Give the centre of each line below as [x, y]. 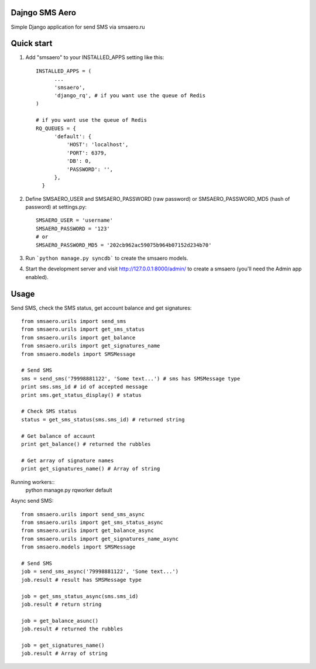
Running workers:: [33, 482]
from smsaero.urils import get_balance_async [88, 531]
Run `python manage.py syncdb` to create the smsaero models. [107, 258]
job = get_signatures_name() [63, 645]
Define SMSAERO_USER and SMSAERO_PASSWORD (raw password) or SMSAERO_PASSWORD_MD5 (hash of [158, 198]
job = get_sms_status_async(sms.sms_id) [80, 596]
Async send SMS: [32, 501]
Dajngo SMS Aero [43, 13]
